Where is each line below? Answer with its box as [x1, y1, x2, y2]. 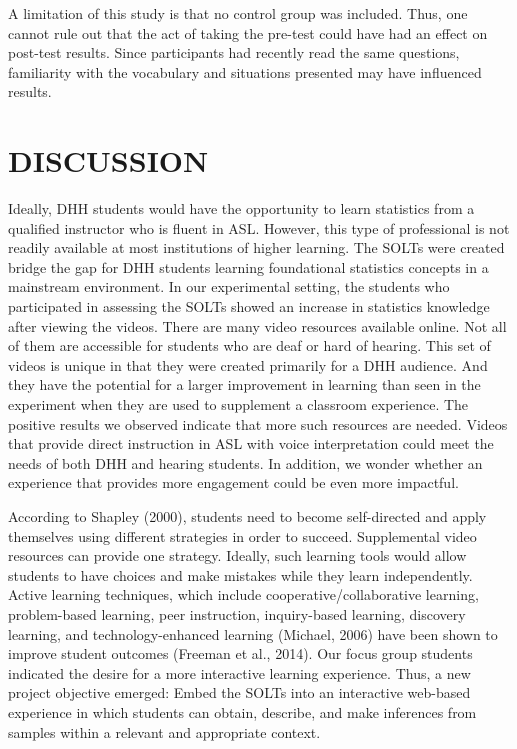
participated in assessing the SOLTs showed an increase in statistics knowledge [8, 296, 490, 317]
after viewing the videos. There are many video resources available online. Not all [8, 315, 507, 336]
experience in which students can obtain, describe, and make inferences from [8, 701, 477, 722]
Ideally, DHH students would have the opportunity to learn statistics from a [8, 198, 475, 219]
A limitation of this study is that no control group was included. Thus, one [8, 3, 468, 23]
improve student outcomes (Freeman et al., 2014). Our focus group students [8, 643, 473, 664]
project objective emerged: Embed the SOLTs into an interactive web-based [8, 682, 471, 703]
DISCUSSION [8, 140, 209, 181]
